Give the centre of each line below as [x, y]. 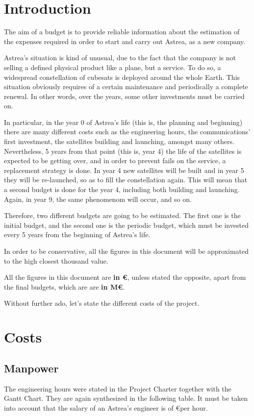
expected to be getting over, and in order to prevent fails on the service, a [115, 160]
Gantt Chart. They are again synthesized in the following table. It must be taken [126, 398]
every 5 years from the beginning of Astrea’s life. [77, 234]
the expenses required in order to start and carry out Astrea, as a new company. [125, 41]
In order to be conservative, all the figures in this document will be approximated [126, 251]
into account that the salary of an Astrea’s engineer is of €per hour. [106, 407]
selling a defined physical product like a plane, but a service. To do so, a [113, 67]
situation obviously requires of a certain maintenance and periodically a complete [126, 86]
